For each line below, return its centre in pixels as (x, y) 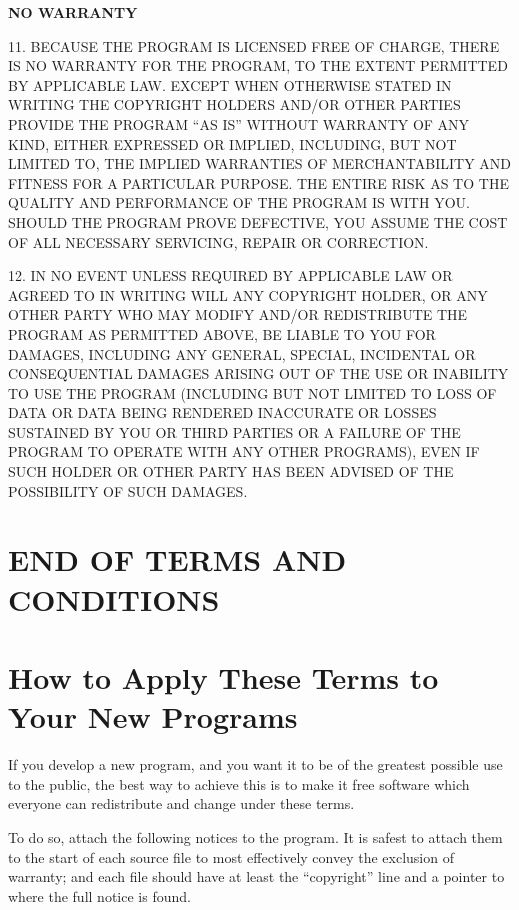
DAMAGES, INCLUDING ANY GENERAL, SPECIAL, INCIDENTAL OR (242, 353)
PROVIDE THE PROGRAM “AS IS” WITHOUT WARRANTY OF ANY (239, 123)
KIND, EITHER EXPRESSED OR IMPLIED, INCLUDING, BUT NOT (232, 143)
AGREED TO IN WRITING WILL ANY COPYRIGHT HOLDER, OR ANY (248, 294)
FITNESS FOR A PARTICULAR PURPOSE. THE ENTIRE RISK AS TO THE (258, 182)
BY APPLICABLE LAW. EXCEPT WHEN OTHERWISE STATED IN (230, 84)
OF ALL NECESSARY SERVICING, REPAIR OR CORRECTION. (218, 241)
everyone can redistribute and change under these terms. (181, 803)
